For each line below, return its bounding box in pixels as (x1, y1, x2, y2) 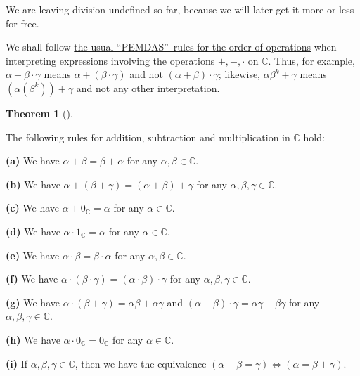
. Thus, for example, (268, 53, 355, 67)
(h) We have (6, 332, 60, 346)
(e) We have (6, 247, 60, 262)
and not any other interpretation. (76, 80, 220, 95)
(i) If (6, 356, 27, 370)
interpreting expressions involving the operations (6, 53, 215, 67)
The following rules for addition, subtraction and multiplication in (6, 129, 290, 144)
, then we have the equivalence (75, 356, 207, 370)
